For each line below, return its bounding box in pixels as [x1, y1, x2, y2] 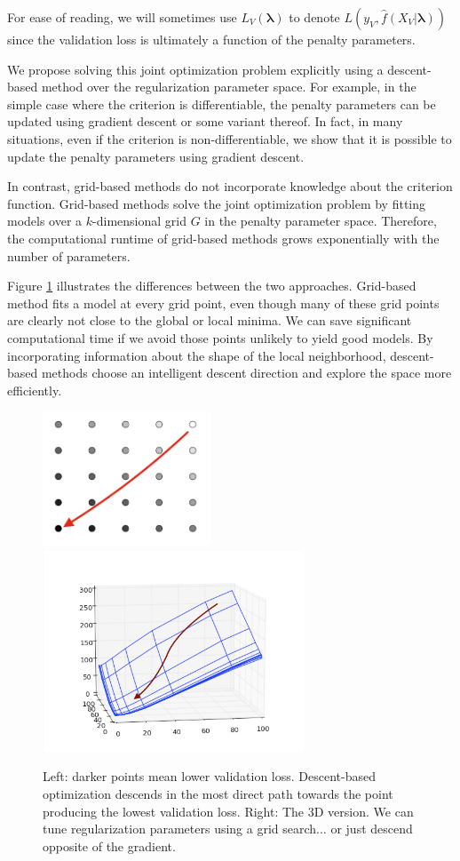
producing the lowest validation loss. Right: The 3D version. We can [43, 801, 414, 820]
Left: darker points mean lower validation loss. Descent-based [43, 767, 376, 785]
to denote [289, 8, 340, 26]
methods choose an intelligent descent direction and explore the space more [41, 363, 452, 382]
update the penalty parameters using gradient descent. [7, 147, 305, 165]
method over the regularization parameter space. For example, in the [41, 77, 416, 96]
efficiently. [7, 380, 62, 399]
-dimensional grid [92, 211, 186, 230]
